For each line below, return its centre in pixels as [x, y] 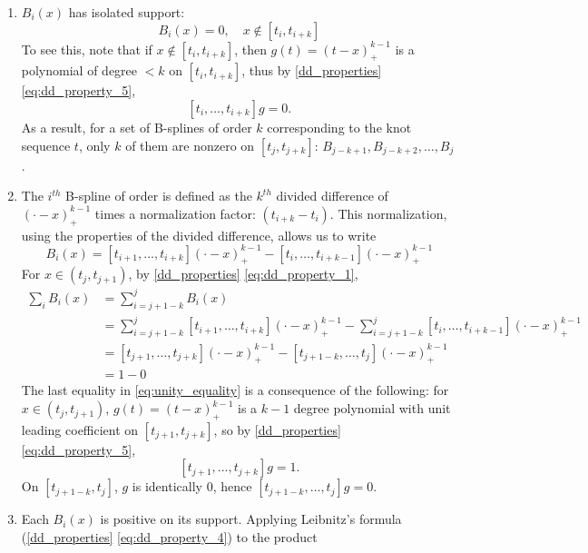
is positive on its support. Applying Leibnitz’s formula [251, 519]
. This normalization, [388, 213]
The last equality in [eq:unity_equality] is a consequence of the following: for [235, 390]
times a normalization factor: [175, 213]
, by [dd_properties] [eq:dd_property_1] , [243, 274]
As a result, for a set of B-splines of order [137, 127]
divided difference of [332, 196]
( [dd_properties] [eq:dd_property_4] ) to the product [169, 537]
